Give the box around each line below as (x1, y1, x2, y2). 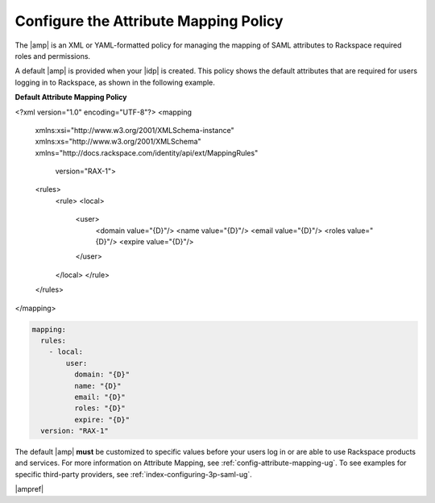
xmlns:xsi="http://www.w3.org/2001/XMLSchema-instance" (35, 125, 234, 135)
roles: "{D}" (73, 404, 126, 413)
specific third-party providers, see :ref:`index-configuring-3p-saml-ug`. (14, 469, 253, 479)
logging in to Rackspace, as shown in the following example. (14, 77, 215, 87)
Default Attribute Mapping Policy (14, 93, 127, 102)
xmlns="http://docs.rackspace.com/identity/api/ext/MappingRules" (35, 148, 259, 157)
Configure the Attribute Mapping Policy (14, 12, 284, 30)
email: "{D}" (73, 392, 126, 401)
